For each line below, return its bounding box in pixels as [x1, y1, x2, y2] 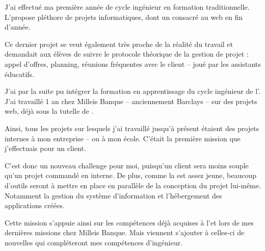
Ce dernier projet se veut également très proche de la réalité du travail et [5, 38, 233, 49]
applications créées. [5, 200, 65, 211]
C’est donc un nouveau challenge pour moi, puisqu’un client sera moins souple [5, 160, 249, 170]
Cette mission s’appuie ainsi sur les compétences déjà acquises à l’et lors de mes [5, 217, 254, 228]
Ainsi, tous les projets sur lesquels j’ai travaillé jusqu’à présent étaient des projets [5, 122, 259, 133]
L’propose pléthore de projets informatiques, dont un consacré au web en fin [5, 11, 243, 22]
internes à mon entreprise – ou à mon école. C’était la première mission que [5, 133, 241, 143]
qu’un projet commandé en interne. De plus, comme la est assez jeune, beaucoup [5, 170, 257, 181]
